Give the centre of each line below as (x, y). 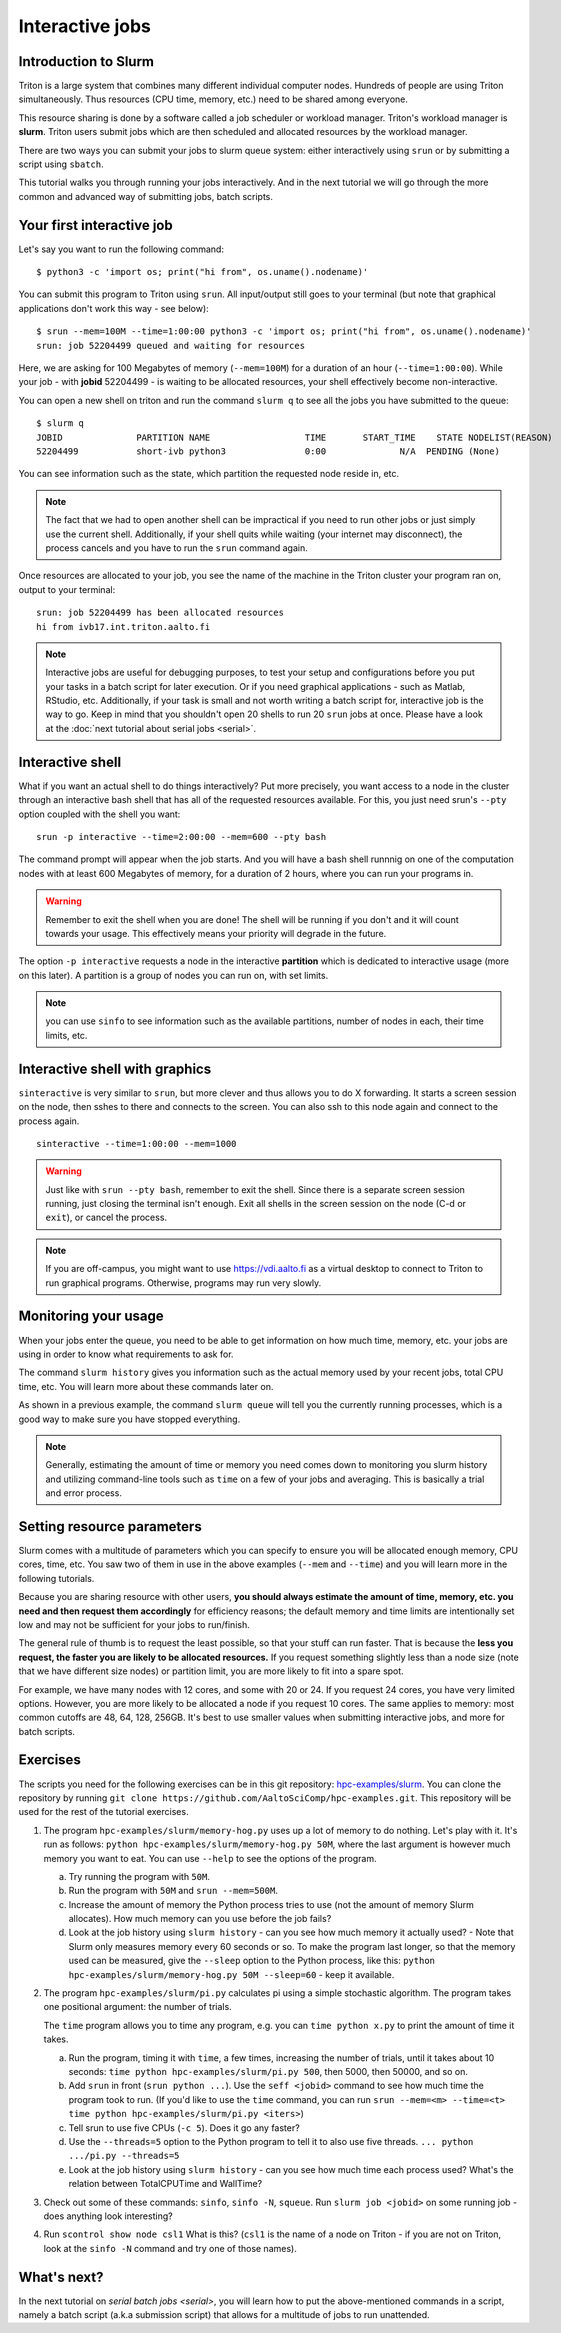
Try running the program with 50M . (139, 1876)
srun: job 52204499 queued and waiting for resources (170, 345)
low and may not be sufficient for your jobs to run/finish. (134, 1624)
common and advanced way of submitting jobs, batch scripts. (146, 196)
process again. (49, 1121)
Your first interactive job (96, 225)
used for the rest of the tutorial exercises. (103, 1812)
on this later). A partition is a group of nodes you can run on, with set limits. (173, 975)
